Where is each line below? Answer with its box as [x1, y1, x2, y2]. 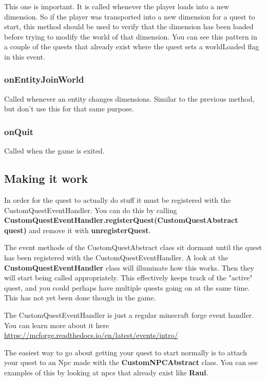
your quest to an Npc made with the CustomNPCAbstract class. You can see [4, 357, 258, 368]
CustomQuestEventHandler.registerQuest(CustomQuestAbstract [4, 215, 238, 225]
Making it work [4, 170, 88, 186]
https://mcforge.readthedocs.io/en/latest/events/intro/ [4, 330, 178, 340]
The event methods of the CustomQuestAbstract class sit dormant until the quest [4, 242, 262, 253]
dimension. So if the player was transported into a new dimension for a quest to [4, 11, 255, 22]
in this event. [4, 51, 45, 62]
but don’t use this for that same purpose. [4, 103, 134, 114]
